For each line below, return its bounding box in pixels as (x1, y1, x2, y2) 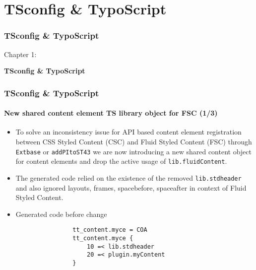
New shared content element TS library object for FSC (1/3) (4, 108, 218, 118)
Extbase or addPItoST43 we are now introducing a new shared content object (15, 146, 252, 156)
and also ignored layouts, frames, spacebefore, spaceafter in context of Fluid (15, 182, 247, 193)
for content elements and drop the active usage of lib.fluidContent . (15, 156, 227, 166)
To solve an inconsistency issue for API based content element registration (15, 127, 242, 137)
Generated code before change (15, 208, 107, 219)
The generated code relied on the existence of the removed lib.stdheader (15, 172, 242, 183)
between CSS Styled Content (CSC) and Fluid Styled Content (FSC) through (15, 136, 252, 147)
